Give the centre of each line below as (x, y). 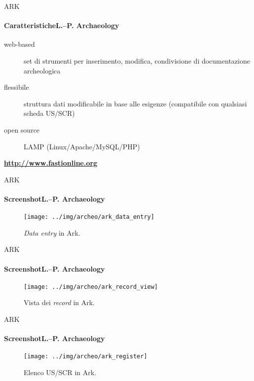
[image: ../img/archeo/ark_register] (86, 357)
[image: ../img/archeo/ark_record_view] (91, 287)
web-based (19, 44)
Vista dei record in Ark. (59, 302)
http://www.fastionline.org (51, 163)
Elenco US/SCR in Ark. (60, 372)
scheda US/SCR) (49, 113)
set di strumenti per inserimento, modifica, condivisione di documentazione (137, 60)
